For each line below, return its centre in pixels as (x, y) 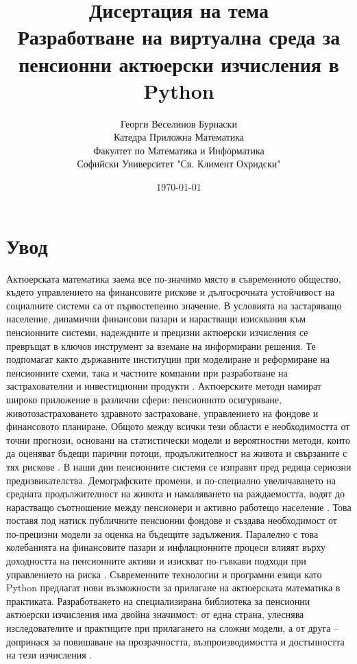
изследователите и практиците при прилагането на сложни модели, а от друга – (173, 628)
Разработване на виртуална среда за (179, 37)
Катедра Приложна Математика (179, 137)
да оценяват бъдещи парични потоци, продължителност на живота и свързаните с (177, 453)
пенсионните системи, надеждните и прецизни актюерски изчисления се (157, 332)
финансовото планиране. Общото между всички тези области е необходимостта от (178, 426)
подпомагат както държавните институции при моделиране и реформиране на (168, 359)
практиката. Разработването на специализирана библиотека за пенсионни (158, 601)
